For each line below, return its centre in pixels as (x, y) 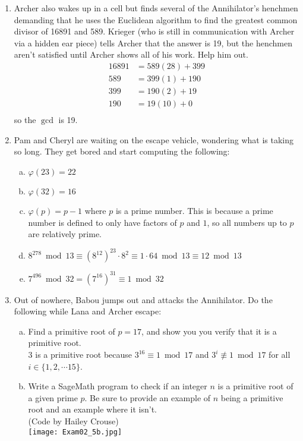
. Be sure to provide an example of (148, 397)
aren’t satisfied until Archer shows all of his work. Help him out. (131, 54)
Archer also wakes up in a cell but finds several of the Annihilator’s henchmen (156, 8)
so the (25, 120)
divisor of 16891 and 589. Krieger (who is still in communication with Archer (154, 31)
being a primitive (252, 397)
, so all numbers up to (247, 222)
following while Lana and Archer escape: (88, 311)
